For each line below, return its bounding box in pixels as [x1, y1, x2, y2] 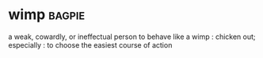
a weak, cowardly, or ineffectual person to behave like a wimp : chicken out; [8, 32, 256, 41]
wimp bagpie [8, 6, 86, 24]
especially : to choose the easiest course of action [8, 40, 173, 49]
